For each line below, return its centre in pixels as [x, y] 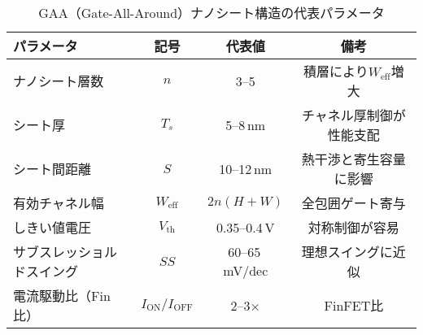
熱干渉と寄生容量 [353, 159]
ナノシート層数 [59, 81]
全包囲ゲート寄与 [353, 203]
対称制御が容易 [353, 227]
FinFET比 [354, 305]
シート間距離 [52, 169]
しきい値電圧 [52, 227]
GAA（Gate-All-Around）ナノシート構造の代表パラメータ [211, 13]
